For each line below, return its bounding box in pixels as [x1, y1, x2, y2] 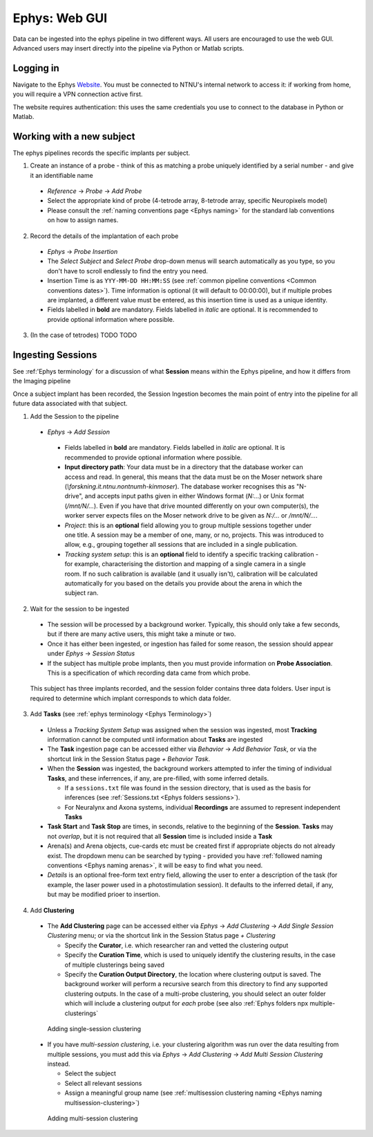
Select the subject [64, 1069, 117, 1077]
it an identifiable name [30, 171, 93, 179]
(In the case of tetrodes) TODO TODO [30, 331, 137, 339]
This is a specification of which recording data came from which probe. [47, 668, 251, 677]
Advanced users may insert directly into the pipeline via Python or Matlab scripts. [12, 44, 245, 52]
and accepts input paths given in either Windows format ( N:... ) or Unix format [84, 492, 305, 500]
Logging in [12, 62, 60, 74]
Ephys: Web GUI [12, 10, 108, 26]
